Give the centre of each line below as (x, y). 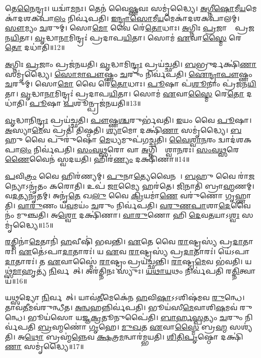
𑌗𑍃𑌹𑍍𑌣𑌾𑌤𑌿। (238, 195)
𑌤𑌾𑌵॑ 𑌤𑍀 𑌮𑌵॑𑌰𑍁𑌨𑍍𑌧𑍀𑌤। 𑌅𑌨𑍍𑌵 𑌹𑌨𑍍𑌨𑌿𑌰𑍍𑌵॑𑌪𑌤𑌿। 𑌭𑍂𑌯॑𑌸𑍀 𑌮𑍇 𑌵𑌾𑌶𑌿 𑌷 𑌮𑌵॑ (121, 307)
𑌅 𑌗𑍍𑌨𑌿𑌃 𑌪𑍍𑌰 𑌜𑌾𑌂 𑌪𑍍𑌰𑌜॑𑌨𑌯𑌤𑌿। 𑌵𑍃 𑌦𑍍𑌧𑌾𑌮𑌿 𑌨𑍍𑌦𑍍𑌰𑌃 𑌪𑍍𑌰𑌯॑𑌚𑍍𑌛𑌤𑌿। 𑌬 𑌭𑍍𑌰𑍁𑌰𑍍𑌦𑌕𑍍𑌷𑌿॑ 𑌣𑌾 (131, 64)
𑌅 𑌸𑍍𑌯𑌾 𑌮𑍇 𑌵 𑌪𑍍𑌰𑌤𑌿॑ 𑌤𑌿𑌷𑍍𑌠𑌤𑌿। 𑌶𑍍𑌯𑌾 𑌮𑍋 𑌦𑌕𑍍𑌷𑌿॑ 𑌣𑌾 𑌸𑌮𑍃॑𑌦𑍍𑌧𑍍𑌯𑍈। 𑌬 (123, 130)
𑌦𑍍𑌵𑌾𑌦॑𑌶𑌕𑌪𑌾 (235, 140)
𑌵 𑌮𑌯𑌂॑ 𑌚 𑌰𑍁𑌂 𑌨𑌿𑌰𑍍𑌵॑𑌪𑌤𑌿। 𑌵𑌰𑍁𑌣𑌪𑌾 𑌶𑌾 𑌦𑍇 (148, 205)
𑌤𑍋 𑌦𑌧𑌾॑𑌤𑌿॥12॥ (35, 47)
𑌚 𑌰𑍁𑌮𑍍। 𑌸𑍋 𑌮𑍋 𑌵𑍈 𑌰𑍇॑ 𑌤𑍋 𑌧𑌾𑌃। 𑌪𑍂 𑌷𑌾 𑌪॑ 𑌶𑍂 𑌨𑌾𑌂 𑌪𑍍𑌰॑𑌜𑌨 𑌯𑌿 (131, 84)
